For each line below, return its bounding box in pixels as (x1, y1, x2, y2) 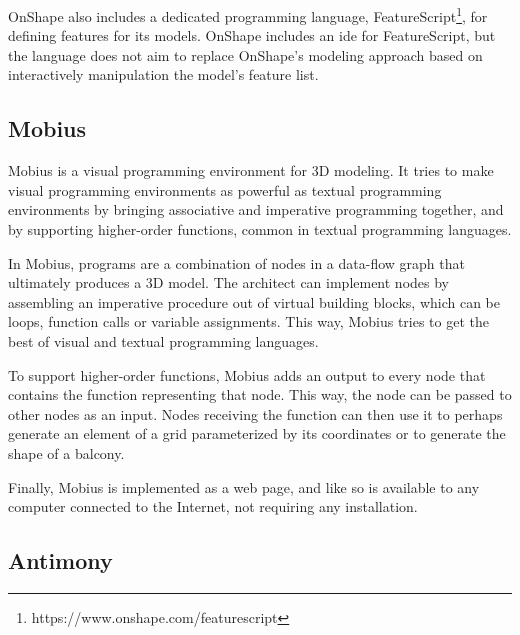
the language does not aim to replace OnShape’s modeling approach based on (8, 44, 483, 65)
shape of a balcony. (8, 442, 125, 463)
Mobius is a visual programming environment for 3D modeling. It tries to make (8, 160, 494, 181)
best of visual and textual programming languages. (8, 330, 319, 351)
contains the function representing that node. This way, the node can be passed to (8, 384, 512, 405)
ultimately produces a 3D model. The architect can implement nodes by (8, 272, 450, 293)
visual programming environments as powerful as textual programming (8, 179, 442, 200)
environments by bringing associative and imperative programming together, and (8, 199, 504, 220)
